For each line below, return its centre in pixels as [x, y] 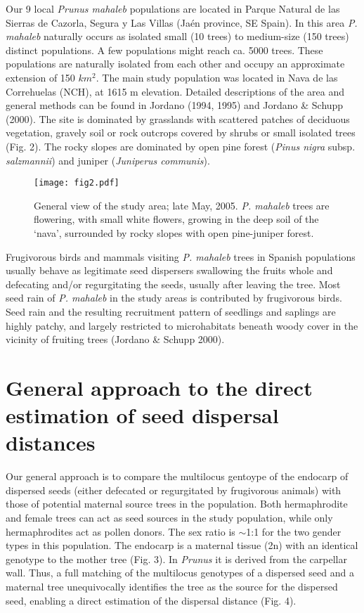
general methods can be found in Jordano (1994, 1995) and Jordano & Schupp [175, 105]
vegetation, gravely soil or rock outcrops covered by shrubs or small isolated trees [181, 133]
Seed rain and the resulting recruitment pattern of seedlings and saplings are [171, 311]
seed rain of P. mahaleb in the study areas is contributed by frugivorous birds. [174, 298]
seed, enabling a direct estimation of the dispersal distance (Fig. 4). [151, 600]
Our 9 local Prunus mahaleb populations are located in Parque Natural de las [173, 8]
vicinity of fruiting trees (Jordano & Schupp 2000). [115, 339]
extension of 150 [40, 77]
